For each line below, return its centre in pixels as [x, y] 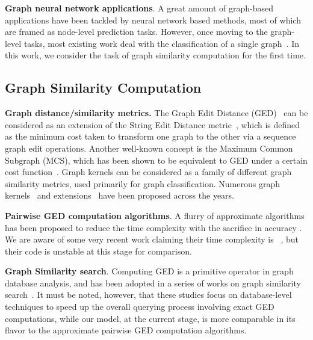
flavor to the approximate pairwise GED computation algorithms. [126, 330]
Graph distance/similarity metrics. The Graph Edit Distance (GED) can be [156, 113]
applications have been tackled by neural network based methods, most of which [153, 20]
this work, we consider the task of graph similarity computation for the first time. [155, 55]
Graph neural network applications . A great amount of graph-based [139, 8]
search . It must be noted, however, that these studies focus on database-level [148, 295]
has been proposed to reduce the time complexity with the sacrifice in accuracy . [153, 227]
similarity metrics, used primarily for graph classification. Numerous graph [142, 183]
